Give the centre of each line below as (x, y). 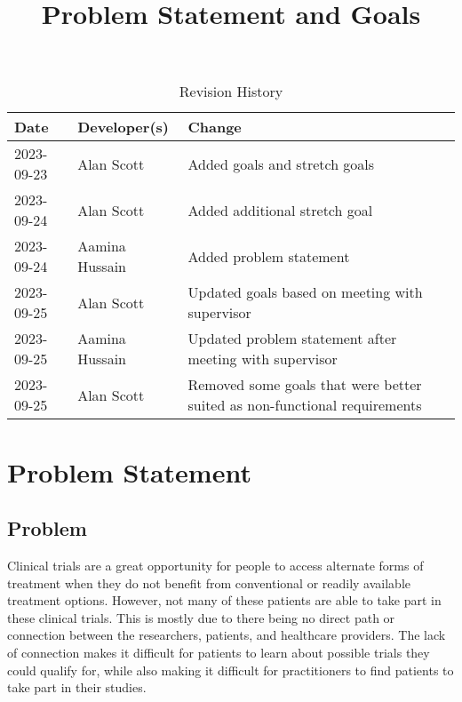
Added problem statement (269, 256)
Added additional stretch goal (280, 210)
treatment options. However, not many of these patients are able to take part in (224, 600)
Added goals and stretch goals (281, 164)
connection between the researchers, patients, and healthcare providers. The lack (227, 635)
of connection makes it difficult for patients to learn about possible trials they (219, 652)
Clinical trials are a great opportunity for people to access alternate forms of (215, 565)
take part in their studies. (77, 687)
